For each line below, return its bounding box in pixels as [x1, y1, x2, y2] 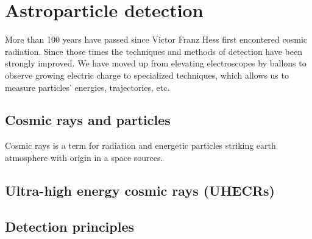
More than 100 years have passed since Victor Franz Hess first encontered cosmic [5, 33, 308, 46]
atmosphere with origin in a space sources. [5, 151, 163, 163]
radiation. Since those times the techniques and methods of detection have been [5, 45, 302, 57]
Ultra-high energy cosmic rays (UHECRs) [5, 180, 275, 199]
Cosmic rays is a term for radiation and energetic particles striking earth [5, 139, 276, 152]
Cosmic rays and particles [5, 110, 171, 129]
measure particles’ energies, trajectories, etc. [5, 80, 170, 93]
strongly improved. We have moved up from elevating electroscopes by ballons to [5, 57, 307, 70]
